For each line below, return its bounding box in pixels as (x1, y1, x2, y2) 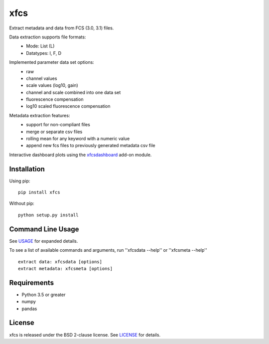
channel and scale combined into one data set (26, 89, 121, 95)
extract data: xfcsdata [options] (18, 259, 102, 264)
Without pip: (9, 200, 34, 206)
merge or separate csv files (26, 129, 83, 135)
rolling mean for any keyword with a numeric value (26, 136, 130, 142)
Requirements (9, 278, 54, 287)
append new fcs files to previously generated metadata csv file (26, 143, 155, 149)
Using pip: (9, 177, 30, 184)
